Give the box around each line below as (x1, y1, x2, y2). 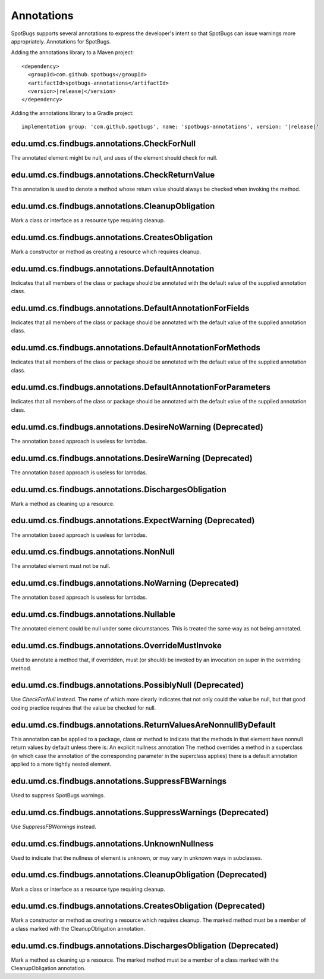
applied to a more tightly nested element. (11, 760, 112, 767)
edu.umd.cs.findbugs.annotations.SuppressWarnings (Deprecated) (11, 807, 269, 818)
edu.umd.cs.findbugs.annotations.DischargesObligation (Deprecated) (11, 940, 279, 950)
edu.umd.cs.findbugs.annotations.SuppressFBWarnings (11, 776, 227, 786)
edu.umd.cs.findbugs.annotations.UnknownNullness (11, 838, 214, 849)
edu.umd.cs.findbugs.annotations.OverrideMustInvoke (11, 641, 222, 651)
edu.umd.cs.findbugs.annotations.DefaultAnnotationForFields (11, 303, 250, 313)
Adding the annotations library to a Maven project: (11, 49, 134, 56)
